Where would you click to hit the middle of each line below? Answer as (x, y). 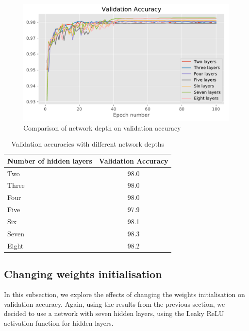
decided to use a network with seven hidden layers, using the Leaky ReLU (114, 313)
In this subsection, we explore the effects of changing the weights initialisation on (124, 294)
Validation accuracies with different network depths (88, 144)
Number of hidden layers (50, 160)
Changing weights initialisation (83, 274)
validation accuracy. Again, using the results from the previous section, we (115, 304)
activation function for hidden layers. (59, 323)
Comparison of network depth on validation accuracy (102, 127)
